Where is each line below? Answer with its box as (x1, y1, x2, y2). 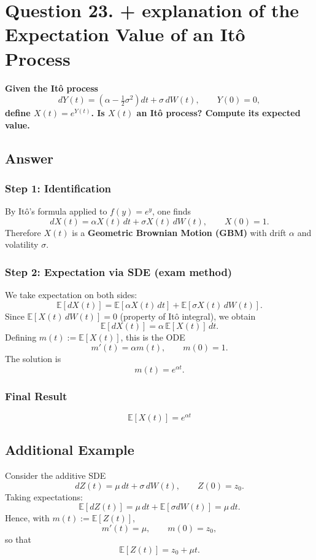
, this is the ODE (120, 331, 185, 344)
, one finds (152, 205, 191, 218)
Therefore (5, 226, 41, 239)
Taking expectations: (5, 490, 83, 503)
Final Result (5, 388, 67, 403)
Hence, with (5, 511, 50, 524)
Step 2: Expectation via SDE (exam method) (5, 264, 233, 279)
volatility (5, 238, 39, 251)
